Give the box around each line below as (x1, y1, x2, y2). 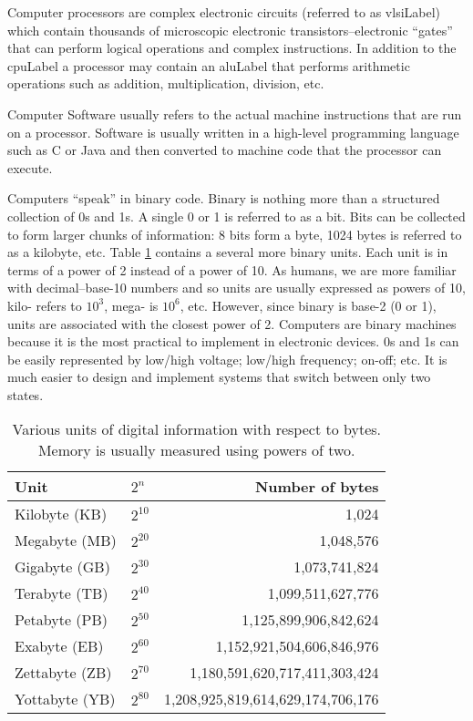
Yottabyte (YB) (15, 688, 116, 710)
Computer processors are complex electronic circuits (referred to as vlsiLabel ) (7, 3, 441, 21)
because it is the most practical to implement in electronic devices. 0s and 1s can (7, 332, 459, 351)
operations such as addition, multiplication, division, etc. (7, 74, 324, 93)
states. (7, 385, 44, 404)
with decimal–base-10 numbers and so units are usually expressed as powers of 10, (7, 278, 466, 297)
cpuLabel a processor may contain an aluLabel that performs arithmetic (7, 56, 410, 75)
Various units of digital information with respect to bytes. (12, 418, 381, 440)
